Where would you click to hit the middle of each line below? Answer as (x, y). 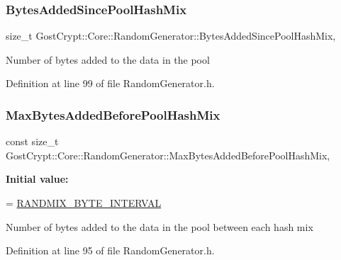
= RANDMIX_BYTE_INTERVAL (84, 203)
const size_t (32, 141)
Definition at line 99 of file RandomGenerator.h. (110, 83)
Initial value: (37, 179)
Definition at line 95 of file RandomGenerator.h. (110, 250)
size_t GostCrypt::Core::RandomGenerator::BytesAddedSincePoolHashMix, (171, 36)
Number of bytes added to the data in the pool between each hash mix (160, 226)
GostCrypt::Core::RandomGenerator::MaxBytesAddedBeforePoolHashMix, (168, 155)
